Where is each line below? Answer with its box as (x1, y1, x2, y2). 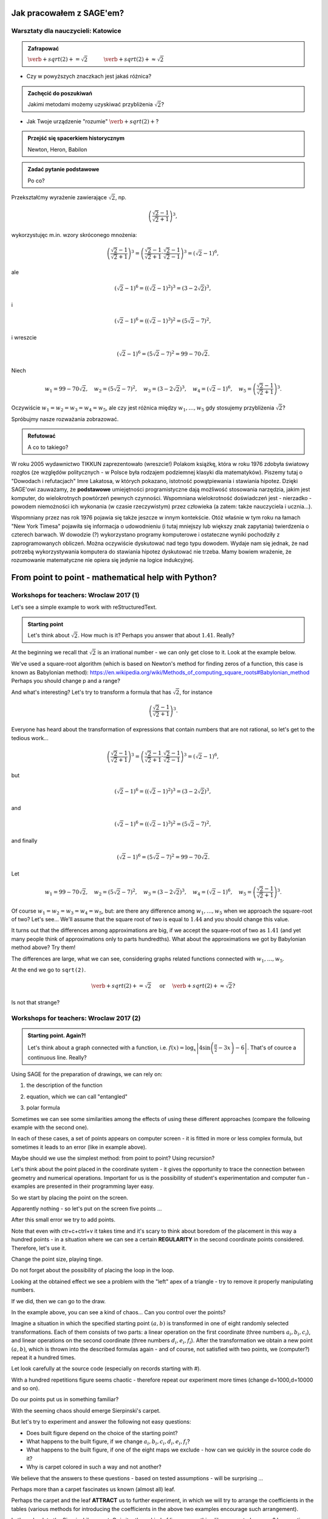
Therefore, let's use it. (11, 1244, 67, 1252)
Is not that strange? (11, 999, 60, 1006)
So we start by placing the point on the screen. (11, 1194, 129, 1201)
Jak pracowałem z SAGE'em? (11, 8, 125, 18)
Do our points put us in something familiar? (11, 1396, 119, 1403)
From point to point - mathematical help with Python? (11, 572, 217, 583)
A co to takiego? (27, 444, 69, 451)
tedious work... (11, 734, 49, 741)
